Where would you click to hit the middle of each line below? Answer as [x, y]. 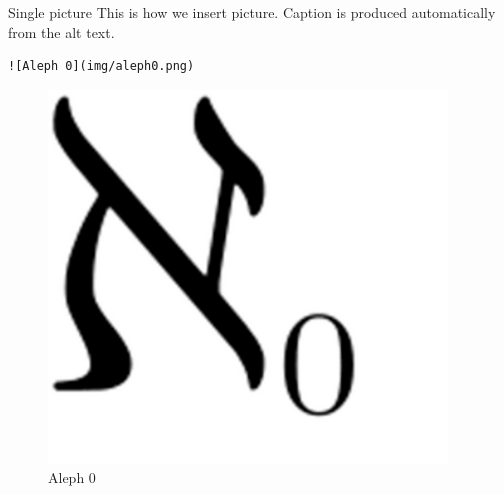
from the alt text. [61, 31]
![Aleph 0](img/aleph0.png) [101, 66]
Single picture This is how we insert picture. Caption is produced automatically [252, 12]
